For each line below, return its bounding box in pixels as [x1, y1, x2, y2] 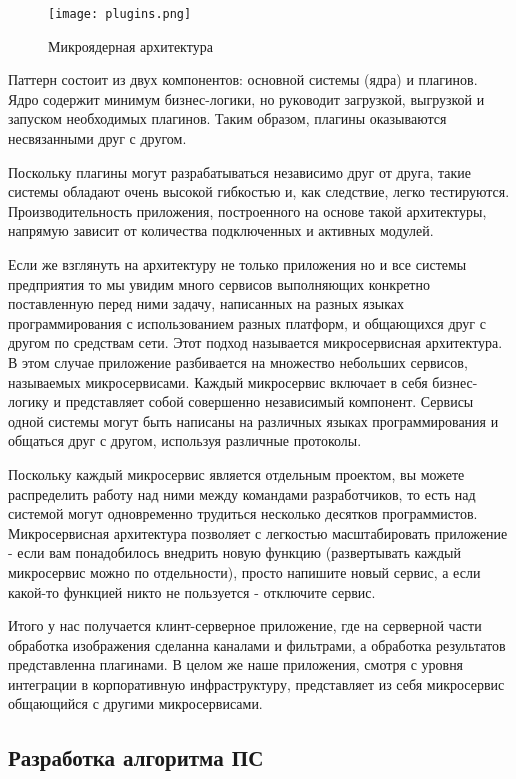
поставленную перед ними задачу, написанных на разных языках [8, 293, 404, 314]
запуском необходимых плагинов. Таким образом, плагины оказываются [8, 108, 447, 129]
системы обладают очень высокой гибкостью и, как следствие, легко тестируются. [8, 181, 510, 202]
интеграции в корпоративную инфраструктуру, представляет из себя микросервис [8, 673, 505, 694]
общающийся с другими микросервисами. [8, 693, 263, 714]
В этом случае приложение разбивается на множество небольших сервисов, [8, 351, 468, 372]
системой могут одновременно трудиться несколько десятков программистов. [8, 503, 478, 524]
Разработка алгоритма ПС [8, 742, 264, 773]
